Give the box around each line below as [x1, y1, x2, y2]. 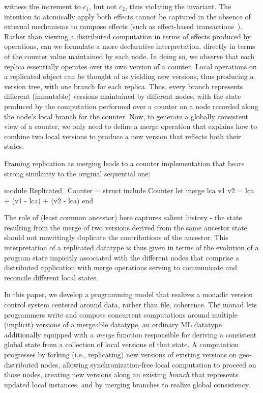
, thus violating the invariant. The [125, 1, 231, 11]
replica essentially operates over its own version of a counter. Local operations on [4, 61, 257, 71]
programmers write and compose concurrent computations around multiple [4, 309, 238, 320]
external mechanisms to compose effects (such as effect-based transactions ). [4, 21, 243, 32]
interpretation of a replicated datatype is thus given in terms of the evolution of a [4, 242, 259, 253]
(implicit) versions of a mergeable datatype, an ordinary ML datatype [4, 319, 222, 330]
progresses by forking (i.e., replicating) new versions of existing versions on [4, 349, 237, 359]
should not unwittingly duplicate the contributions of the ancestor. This [4, 232, 228, 243]
